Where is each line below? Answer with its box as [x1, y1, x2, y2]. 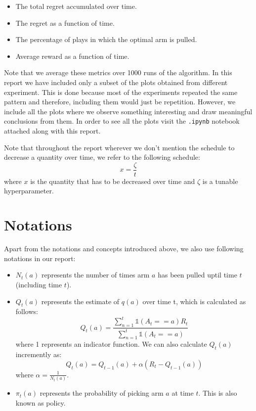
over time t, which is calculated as [142, 296, 246, 306]
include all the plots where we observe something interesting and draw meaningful [4, 106, 253, 116]
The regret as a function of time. [15, 17, 115, 28]
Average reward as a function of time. [15, 50, 129, 61]
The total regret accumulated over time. [15, 1, 137, 11]
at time [171, 388, 194, 398]
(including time [15, 279, 62, 289]
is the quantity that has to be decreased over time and [30, 176, 195, 186]
